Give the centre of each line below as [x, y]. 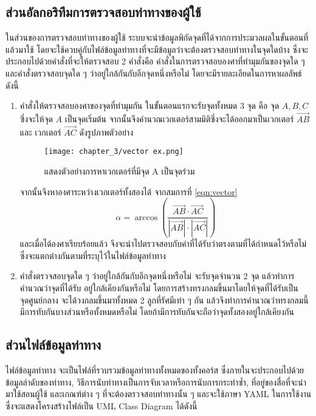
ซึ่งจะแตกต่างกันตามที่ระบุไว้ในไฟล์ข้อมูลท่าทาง [93, 255]
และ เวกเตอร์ [40, 132]
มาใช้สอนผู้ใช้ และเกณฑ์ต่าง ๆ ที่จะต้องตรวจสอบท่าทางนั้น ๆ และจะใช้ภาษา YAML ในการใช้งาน [159, 394]
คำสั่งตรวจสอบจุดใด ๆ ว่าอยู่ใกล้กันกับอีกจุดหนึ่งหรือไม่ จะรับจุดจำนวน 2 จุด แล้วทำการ [157, 276]
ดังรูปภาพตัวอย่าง [106, 132]
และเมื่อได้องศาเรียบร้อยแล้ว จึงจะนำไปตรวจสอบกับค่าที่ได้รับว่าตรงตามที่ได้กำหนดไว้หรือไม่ [163, 244]
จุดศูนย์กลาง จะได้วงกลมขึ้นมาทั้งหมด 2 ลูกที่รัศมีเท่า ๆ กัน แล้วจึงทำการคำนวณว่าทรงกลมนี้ [164, 300]
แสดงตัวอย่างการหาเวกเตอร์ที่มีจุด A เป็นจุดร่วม [119, 171]
